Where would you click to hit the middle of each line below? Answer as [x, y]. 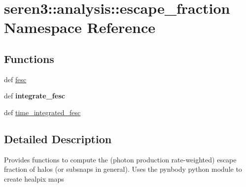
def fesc [15, 79]
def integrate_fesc [35, 96]
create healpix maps [34, 178]
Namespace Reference [80, 27]
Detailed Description [58, 139]
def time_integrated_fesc [42, 112]
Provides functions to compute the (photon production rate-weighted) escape [120, 159]
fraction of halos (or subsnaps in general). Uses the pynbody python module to [123, 169]
